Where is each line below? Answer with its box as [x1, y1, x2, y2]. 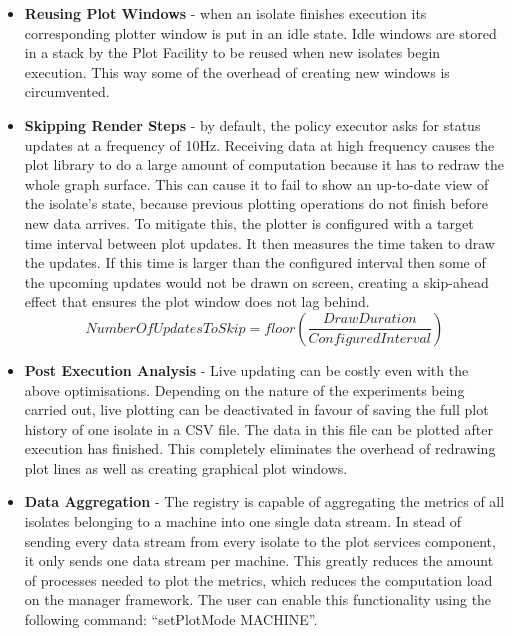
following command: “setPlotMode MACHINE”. [24, 609, 318, 630]
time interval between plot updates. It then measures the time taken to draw [24, 232, 495, 253]
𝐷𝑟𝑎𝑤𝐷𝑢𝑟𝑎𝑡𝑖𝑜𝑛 [322, 312, 417, 327]
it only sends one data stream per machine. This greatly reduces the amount [24, 550, 494, 571]
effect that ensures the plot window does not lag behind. [24, 291, 370, 312]
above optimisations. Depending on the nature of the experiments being [24, 379, 465, 400]
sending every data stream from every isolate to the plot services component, [24, 530, 496, 551]
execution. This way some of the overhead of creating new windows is [24, 61, 450, 82]
